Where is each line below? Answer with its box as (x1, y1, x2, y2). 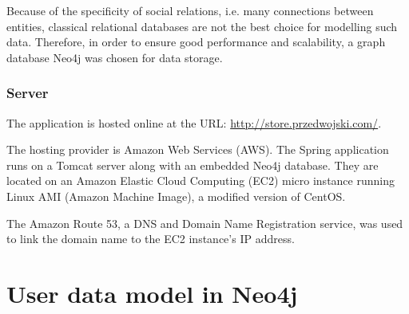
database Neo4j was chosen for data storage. (6, 49, 223, 65)
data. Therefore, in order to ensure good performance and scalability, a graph (6, 33, 386, 50)
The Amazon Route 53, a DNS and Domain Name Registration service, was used (6, 214, 403, 231)
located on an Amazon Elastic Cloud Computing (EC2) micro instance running (6, 172, 395, 189)
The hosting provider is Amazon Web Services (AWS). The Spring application (6, 141, 389, 158)
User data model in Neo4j (6, 277, 298, 309)
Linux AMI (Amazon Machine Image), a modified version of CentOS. (6, 187, 346, 204)
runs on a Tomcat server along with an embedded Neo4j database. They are (6, 156, 379, 173)
